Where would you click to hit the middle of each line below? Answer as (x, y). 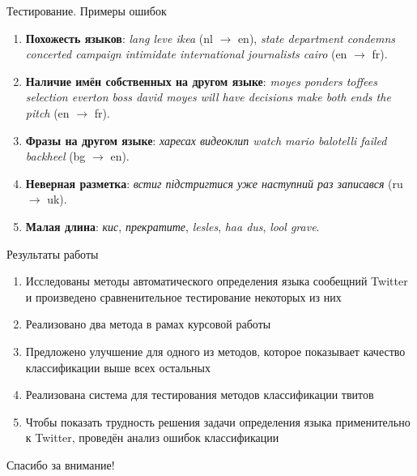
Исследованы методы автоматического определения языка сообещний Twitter (217, 281)
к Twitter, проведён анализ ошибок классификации (152, 437)
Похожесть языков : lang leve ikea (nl (119, 38)
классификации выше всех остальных (118, 367)
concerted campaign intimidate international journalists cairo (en (186, 54)
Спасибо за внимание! (61, 464)
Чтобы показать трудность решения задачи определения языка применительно (218, 421)
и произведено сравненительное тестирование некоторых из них (183, 296)
